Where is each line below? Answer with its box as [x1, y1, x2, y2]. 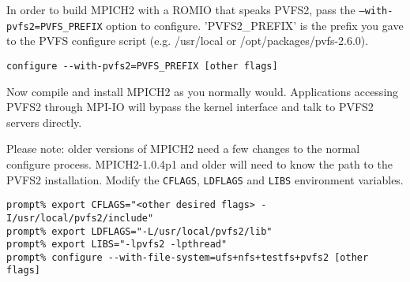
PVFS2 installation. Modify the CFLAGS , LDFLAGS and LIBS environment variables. [6, 171, 404, 187]
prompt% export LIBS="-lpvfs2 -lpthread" [6, 239, 228, 250]
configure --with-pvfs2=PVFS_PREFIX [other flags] [6, 60, 278, 72]
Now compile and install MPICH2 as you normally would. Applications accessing [6, 83, 399, 99]
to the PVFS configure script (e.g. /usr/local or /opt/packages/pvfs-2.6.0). [6, 32, 369, 49]
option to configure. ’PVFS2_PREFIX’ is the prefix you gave [106, 17, 404, 33]
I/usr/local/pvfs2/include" [6, 212, 154, 224]
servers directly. [6, 113, 82, 130]
